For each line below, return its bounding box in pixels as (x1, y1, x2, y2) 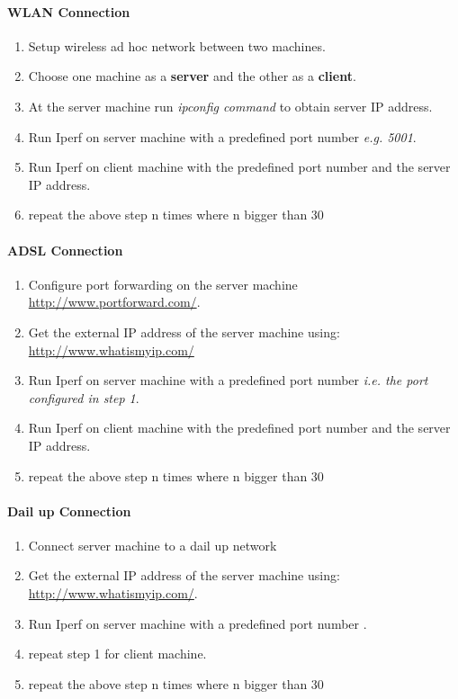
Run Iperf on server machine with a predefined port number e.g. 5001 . (28, 127, 417, 146)
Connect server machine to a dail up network (28, 535, 277, 554)
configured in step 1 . (28, 388, 139, 407)
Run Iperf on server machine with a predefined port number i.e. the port (28, 371, 428, 390)
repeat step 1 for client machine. (28, 644, 207, 663)
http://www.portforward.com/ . (28, 292, 201, 311)
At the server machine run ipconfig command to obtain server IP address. (28, 96, 433, 115)
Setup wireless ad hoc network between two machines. (28, 36, 326, 55)
